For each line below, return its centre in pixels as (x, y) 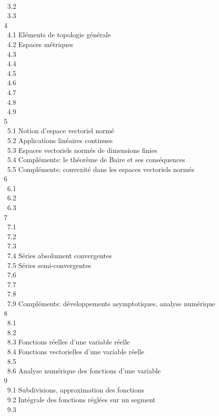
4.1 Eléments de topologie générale (59, 35)
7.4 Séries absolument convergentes (59, 256)
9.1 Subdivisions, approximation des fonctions (76, 390)
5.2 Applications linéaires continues (60, 140)
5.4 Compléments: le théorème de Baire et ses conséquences (96, 159)
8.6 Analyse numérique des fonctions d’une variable (84, 371)
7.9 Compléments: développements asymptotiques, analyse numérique (111, 303)
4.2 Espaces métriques (40, 44)
